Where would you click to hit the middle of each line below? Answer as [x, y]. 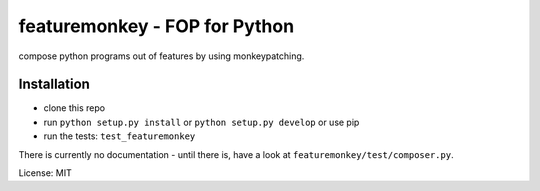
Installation [54, 84]
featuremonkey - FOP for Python [156, 26]
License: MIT [45, 173]
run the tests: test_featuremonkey [119, 136]
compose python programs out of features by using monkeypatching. [161, 56]
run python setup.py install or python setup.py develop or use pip [201, 122]
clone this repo [74, 108]
